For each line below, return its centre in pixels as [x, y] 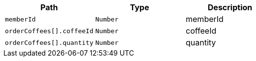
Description [230, 7]
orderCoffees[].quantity [49, 42]
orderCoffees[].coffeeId [49, 31]
